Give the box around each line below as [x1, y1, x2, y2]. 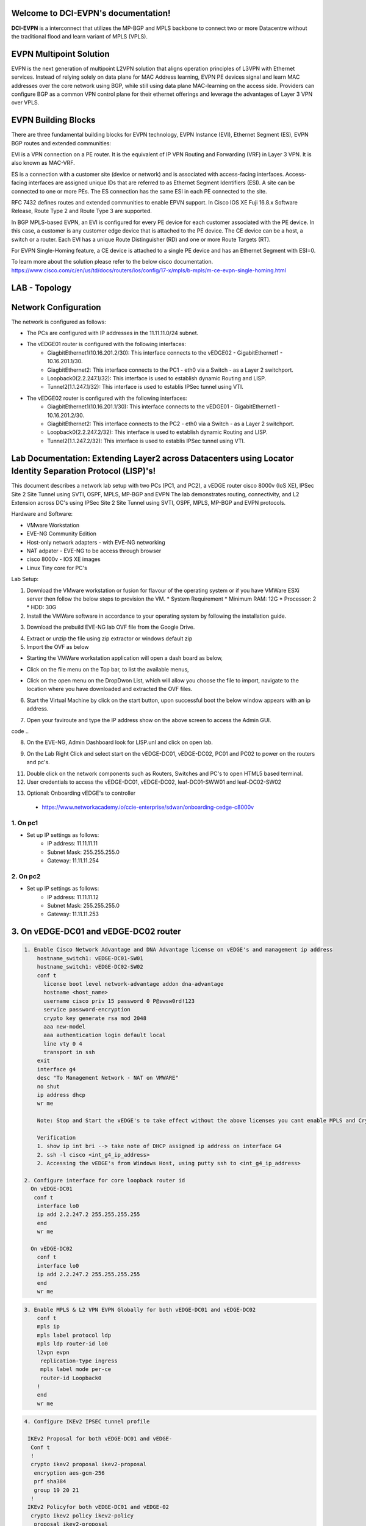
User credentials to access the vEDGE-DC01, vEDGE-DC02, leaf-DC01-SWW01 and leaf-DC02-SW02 [26, 778, 282, 786]
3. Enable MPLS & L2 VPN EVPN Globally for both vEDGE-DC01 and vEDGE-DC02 [24, 1306, 256, 1313]
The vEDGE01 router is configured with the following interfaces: [26, 341, 186, 348]
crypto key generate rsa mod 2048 [43, 1014, 146, 1022]
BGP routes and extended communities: [11, 139, 112, 146]
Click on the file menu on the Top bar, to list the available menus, [26, 665, 189, 673]
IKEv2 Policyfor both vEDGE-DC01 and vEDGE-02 [27, 1503, 169, 1511]
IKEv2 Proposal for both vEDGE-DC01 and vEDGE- [27, 1435, 173, 1442]
